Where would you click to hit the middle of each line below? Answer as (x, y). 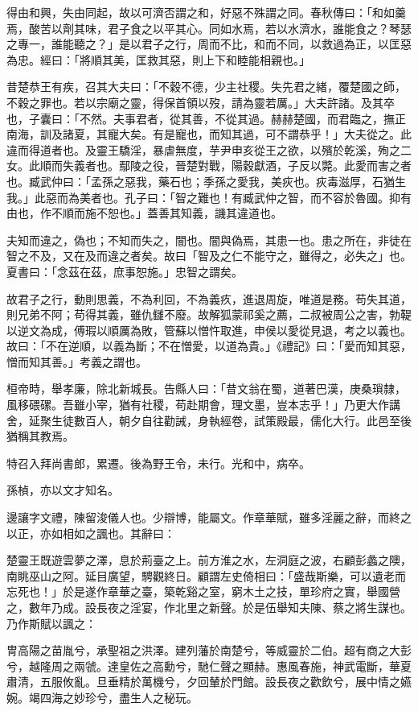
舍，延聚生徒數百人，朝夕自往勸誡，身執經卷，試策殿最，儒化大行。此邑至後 (209, 420)
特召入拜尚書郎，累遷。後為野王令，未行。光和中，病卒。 (158, 463)
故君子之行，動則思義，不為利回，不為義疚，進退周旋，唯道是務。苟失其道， (209, 298)
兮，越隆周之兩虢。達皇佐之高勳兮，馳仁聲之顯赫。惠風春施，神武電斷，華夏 (209, 666)
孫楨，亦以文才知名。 (63, 490)
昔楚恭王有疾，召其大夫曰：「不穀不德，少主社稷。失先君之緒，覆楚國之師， (206, 87)
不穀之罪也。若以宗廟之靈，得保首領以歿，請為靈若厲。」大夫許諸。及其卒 (201, 102)
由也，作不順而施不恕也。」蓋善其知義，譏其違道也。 (144, 213)
